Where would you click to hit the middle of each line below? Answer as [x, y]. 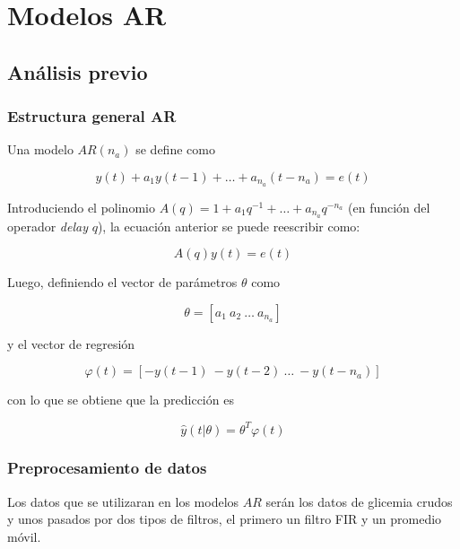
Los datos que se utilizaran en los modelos [123, 501]
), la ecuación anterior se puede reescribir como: [229, 226]
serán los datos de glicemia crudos [359, 501]
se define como [175, 149]
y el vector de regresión [71, 343]
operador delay [48, 226]
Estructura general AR [92, 116]
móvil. [24, 536]
